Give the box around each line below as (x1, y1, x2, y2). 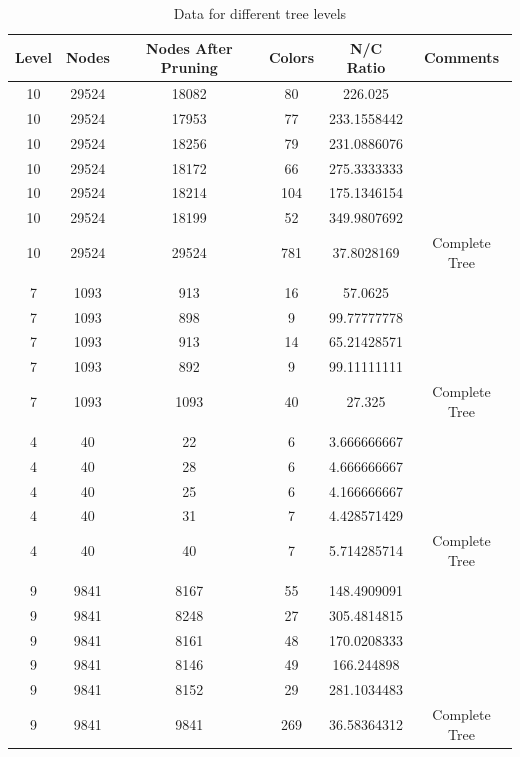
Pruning (160, 57, 218, 78)
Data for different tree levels (173, 3, 347, 23)
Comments (423, 47, 499, 68)
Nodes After (146, 37, 233, 58)
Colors (268, 47, 315, 68)
